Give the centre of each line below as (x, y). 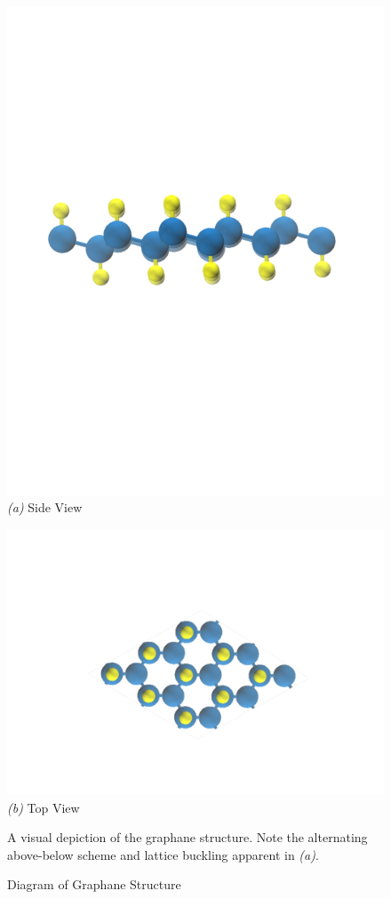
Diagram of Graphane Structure (94, 884)
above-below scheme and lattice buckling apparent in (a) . (163, 854)
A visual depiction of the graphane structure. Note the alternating (188, 837)
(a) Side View (45, 507)
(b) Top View (44, 807)
